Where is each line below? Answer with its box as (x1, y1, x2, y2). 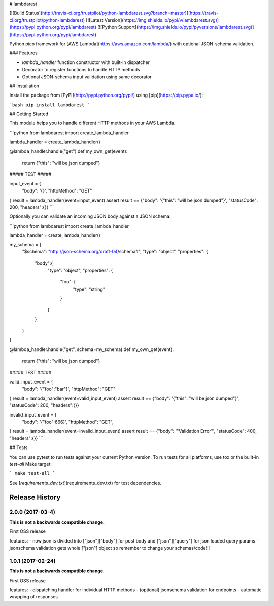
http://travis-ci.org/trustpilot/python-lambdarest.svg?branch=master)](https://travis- (42, 10, 219, 16)
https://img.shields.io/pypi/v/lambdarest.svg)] (123, 17, 219, 23)
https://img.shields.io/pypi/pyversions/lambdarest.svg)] (138, 24, 254, 30)
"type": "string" (73, 286, 105, 292)
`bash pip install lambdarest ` (9, 102, 90, 108)
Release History (9, 493, 61, 501)
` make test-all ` (9, 470, 55, 476)
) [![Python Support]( (94, 24, 139, 30)
